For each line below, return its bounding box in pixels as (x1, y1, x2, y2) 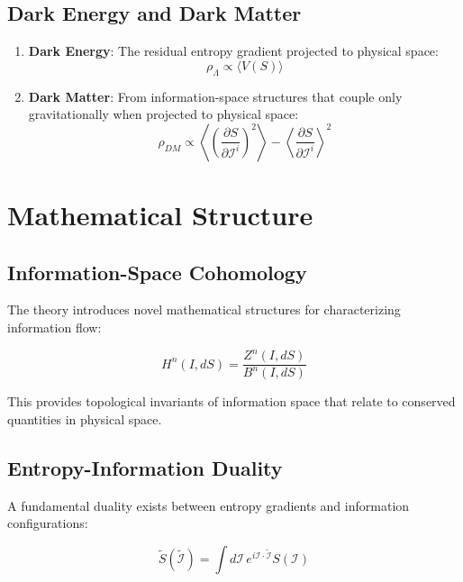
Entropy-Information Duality (7, 454, 283, 482)
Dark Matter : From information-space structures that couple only (28, 86, 403, 105)
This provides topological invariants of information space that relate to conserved (7, 392, 456, 411)
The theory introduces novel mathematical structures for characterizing (7, 300, 401, 319)
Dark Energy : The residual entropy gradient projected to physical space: (28, 41, 439, 60)
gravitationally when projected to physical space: (28, 105, 299, 123)
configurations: (7, 514, 88, 532)
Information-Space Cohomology (7, 258, 307, 286)
